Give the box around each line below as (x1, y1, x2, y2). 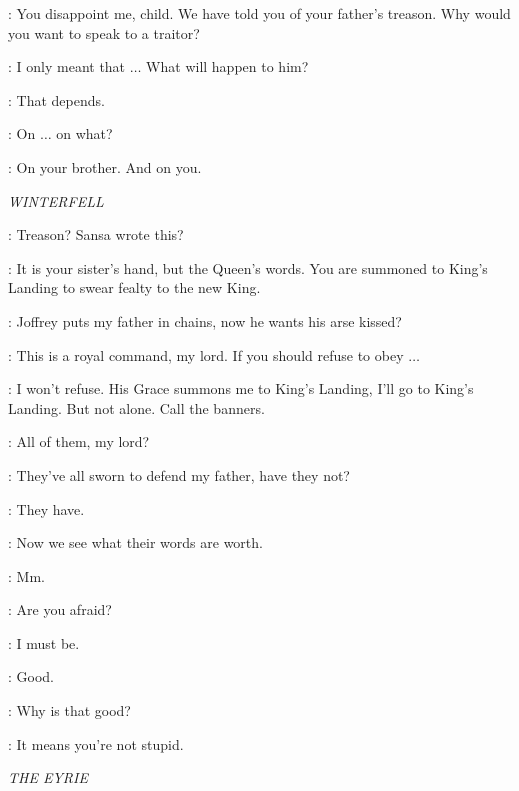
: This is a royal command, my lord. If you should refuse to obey (8, 344, 404, 365)
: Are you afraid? (8, 599, 112, 620)
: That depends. (8, 89, 105, 110)
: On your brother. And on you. (8, 156, 202, 177)
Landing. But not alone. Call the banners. (8, 397, 265, 418)
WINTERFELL (8, 190, 104, 211)
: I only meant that (8, 56, 126, 77)
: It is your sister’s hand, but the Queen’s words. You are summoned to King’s (8, 257, 488, 278)
